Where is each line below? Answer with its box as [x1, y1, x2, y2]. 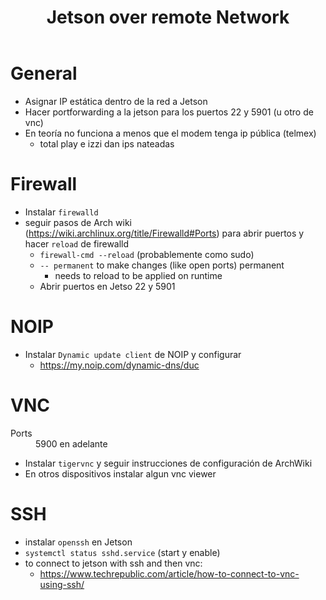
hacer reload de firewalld [24, 237, 130, 250]
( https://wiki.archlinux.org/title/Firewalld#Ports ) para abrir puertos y [24, 227, 305, 239]
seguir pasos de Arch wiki [24, 216, 132, 228]
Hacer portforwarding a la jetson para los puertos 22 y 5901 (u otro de [24, 106, 314, 118]
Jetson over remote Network [46, 6, 290, 29]
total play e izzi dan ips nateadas [39, 137, 175, 150]
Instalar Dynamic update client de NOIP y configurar [24, 348, 242, 360]
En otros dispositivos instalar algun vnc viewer [24, 467, 217, 480]
